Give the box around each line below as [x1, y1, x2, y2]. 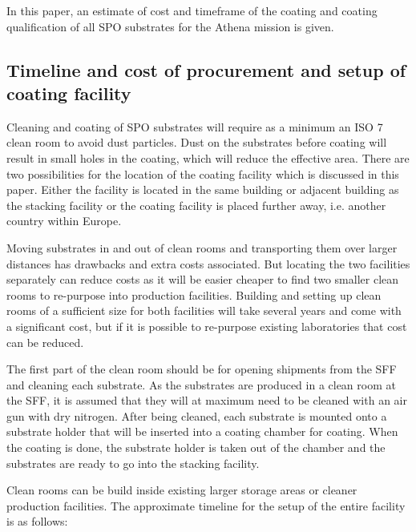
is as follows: [6, 513, 68, 530]
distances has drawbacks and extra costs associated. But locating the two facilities [6, 255, 410, 272]
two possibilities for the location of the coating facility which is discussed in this [6, 165, 399, 182]
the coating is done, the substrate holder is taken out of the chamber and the [6, 439, 386, 456]
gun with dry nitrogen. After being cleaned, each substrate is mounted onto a [6, 407, 387, 424]
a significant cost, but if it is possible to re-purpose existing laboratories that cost [6, 317, 407, 334]
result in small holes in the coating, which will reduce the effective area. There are [6, 149, 410, 166]
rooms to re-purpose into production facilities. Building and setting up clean [6, 286, 382, 303]
